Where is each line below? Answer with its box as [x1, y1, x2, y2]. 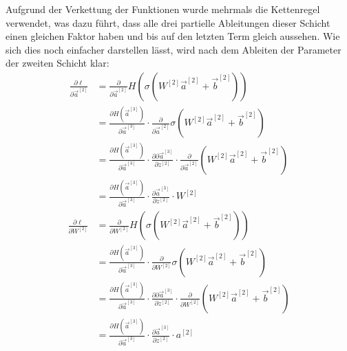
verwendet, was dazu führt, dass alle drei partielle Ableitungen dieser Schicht [6, 15, 330, 30]
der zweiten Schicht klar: [6, 56, 109, 70]
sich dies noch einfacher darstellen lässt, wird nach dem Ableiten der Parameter [6, 42, 341, 56]
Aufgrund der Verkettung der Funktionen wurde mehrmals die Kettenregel [6, 2, 320, 16]
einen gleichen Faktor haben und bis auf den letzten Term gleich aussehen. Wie [6, 29, 340, 43]
